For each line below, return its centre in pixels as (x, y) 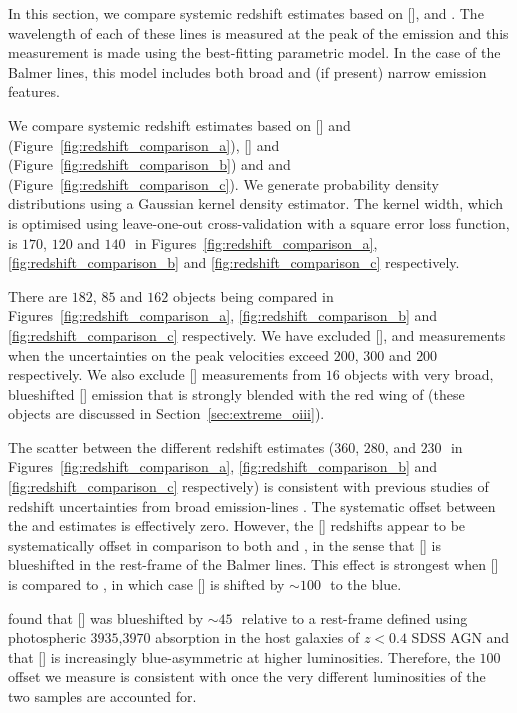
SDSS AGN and (460, 637)
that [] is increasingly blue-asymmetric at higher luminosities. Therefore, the (241, 656)
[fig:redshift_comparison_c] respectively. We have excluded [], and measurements (257, 334)
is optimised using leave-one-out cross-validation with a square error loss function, (259, 222)
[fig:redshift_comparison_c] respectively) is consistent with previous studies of (248, 486)
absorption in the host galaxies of (257, 637)
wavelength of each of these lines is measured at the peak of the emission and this (258, 32)
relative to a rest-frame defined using (354, 617)
